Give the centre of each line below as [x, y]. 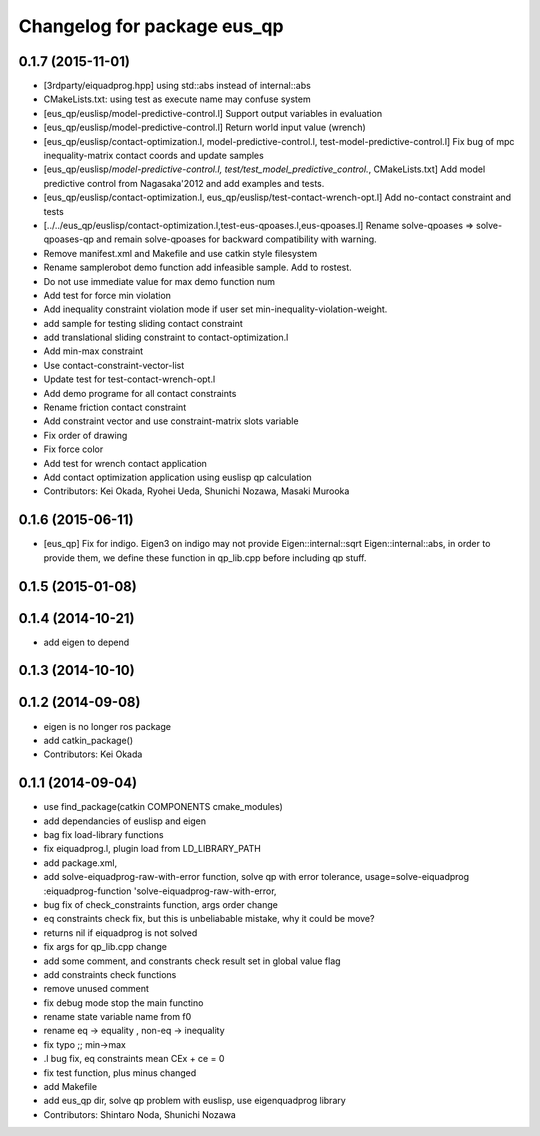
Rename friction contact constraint [115, 407]
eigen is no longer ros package [107, 726]
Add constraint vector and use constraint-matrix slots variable [171, 421]
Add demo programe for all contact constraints [140, 393]
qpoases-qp [69, 239]
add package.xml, [80, 862]
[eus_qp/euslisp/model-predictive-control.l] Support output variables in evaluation [213, 113]
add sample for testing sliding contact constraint [143, 323]
